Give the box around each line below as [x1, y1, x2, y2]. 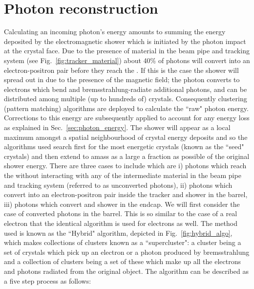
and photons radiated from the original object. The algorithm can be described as [4, 266, 249, 276]
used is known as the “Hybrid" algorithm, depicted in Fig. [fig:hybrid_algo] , [4, 227, 233, 238]
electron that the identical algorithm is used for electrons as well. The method [4, 218, 237, 228]
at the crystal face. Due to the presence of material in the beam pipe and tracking [4, 45, 250, 56]
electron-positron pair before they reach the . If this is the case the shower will [4, 65, 239, 75]
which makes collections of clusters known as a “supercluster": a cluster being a [4, 237, 241, 247]
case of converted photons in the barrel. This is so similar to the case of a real [4, 208, 237, 219]
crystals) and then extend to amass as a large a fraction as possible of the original [4, 151, 250, 161]
